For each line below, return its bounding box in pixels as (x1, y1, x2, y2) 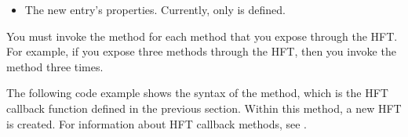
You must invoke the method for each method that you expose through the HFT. (6, 27, 398, 44)
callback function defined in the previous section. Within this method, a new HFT (6, 99, 402, 116)
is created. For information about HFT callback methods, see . (6, 115, 308, 132)
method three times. (6, 58, 104, 74)
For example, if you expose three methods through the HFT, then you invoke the (6, 43, 396, 59)
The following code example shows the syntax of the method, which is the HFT (6, 85, 388, 101)
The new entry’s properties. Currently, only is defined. (24, 2, 286, 17)
